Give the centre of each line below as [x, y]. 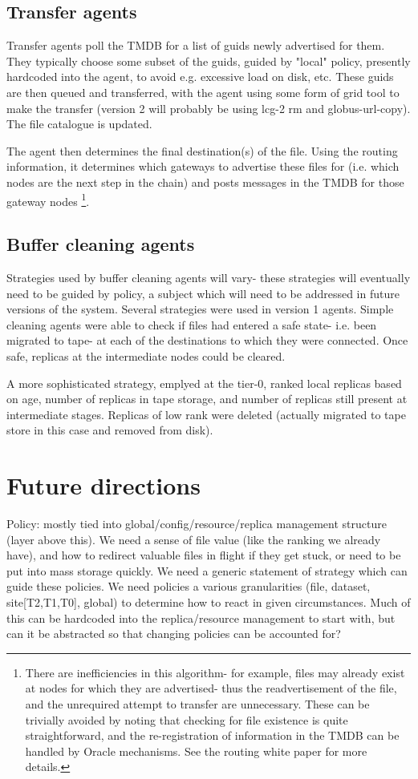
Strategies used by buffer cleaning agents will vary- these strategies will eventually [209, 277]
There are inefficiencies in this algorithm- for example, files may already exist [215, 672]
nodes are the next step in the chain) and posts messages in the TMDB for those [205, 182]
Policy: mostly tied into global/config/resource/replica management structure [197, 524]
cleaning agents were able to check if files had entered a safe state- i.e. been [192, 324]
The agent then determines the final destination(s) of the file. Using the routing [202, 150]
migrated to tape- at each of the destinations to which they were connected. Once [207, 340]
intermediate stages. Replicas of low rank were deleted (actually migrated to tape [206, 414]
